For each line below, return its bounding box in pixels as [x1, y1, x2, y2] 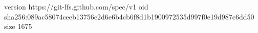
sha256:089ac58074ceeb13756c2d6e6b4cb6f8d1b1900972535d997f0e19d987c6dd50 [4, 11, 254, 21]
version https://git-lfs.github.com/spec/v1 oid [4, 1, 148, 11]
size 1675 [4, 21, 32, 31]
